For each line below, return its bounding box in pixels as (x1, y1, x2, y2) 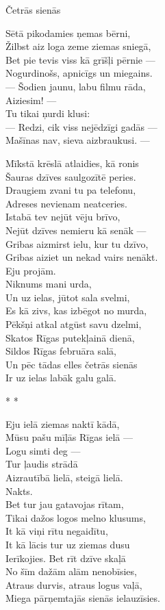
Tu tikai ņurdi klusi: (5, 106, 90, 120)
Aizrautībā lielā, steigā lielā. (5, 470, 123, 484)
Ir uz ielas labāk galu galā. (5, 370, 116, 385)
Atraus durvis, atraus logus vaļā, (5, 577, 142, 592)
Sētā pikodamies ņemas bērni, (5, 25, 131, 40)
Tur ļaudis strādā (5, 457, 78, 471)
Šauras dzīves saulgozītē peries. (5, 169, 136, 183)
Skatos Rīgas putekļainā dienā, (5, 330, 135, 344)
